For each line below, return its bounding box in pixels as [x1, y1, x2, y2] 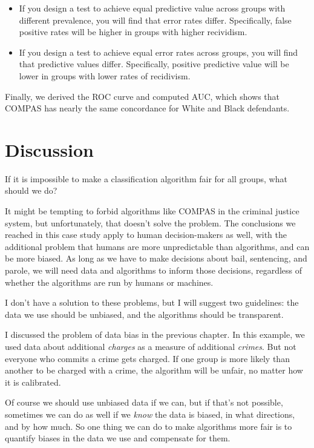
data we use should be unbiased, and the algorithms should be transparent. [5, 308, 284, 320]
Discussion [5, 137, 94, 162]
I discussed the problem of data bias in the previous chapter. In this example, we [5, 328, 305, 341]
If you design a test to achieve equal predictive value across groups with [19, 2, 286, 14]
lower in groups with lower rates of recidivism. [19, 69, 191, 82]
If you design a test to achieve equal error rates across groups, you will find [19, 45, 298, 58]
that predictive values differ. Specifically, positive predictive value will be [19, 58, 289, 70]
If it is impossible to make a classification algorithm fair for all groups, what [5, 172, 287, 185]
